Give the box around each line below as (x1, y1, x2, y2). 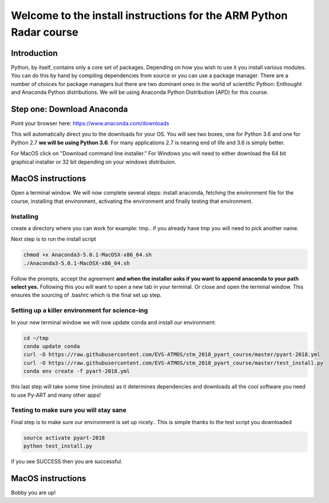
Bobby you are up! (11, 489, 56, 496)
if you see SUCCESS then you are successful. (11, 458, 123, 465)
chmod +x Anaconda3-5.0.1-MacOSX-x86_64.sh (23, 251, 152, 258)
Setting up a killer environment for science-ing (11, 306, 148, 314)
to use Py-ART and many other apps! (11, 391, 101, 399)
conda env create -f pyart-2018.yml (23, 368, 130, 375)
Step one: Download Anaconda (11, 104, 128, 114)
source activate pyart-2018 (23, 434, 105, 441)
